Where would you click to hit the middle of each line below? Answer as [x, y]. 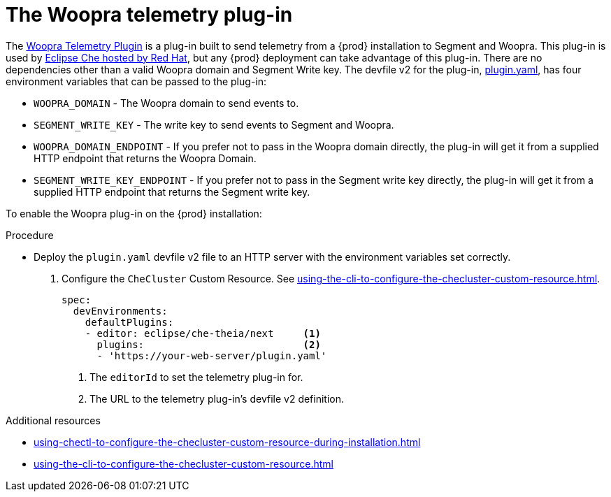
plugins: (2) [209, 344]
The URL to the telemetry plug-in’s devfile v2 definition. [217, 398]
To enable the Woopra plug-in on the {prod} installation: [134, 213]
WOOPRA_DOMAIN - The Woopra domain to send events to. [166, 103]
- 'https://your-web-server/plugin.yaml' [212, 355]
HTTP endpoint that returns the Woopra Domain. [145, 158]
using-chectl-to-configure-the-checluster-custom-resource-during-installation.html [227, 442]
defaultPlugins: [129, 322]
